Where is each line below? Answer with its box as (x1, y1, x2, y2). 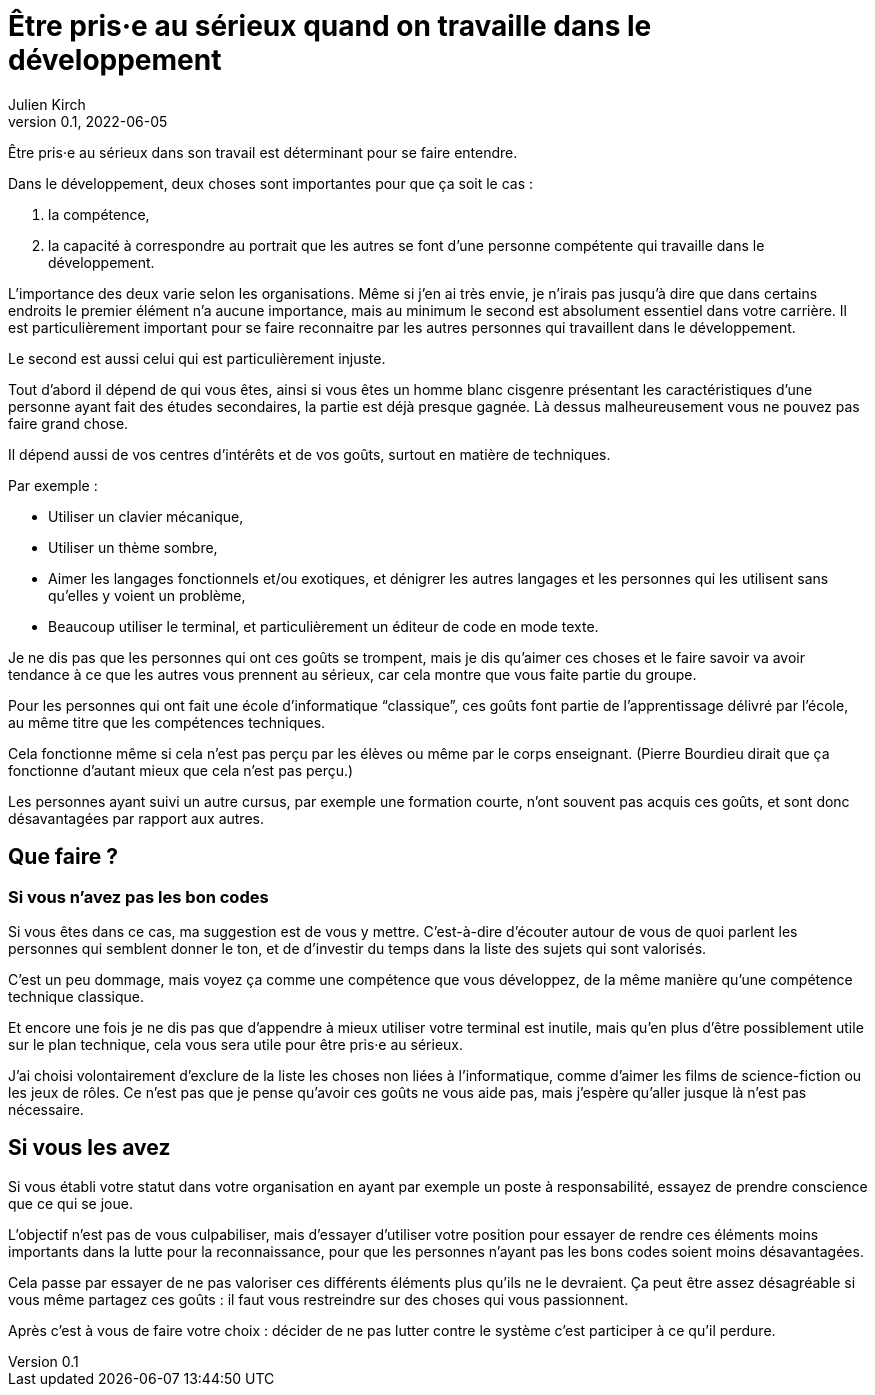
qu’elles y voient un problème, (48, 586, 246, 604)
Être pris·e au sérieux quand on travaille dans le (8, 9, 652, 43)
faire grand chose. (8, 414, 129, 432)
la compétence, (48, 205, 150, 223)
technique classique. (8, 987, 144, 1005)
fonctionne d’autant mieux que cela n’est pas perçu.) (8, 761, 354, 779)
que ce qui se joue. (8, 1194, 133, 1212)
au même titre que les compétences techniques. (8, 713, 326, 731)
